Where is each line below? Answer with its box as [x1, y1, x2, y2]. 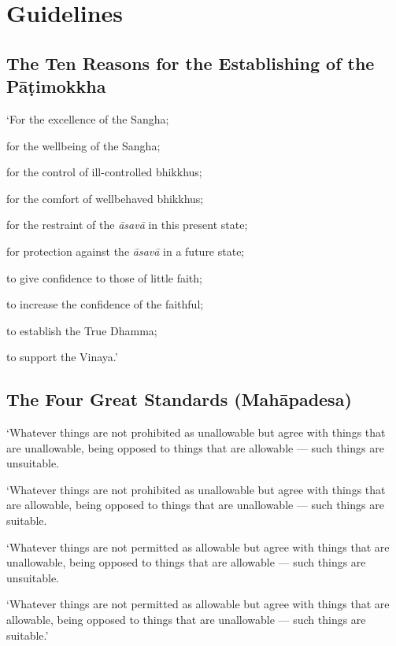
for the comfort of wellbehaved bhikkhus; [6, 190, 204, 206]
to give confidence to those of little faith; [6, 269, 202, 286]
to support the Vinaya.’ [6, 349, 118, 365]
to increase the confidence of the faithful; [6, 296, 204, 312]
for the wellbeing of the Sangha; [6, 137, 161, 153]
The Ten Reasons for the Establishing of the [6, 50, 375, 75]
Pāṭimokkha [6, 74, 106, 98]
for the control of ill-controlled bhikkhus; [6, 164, 202, 180]
